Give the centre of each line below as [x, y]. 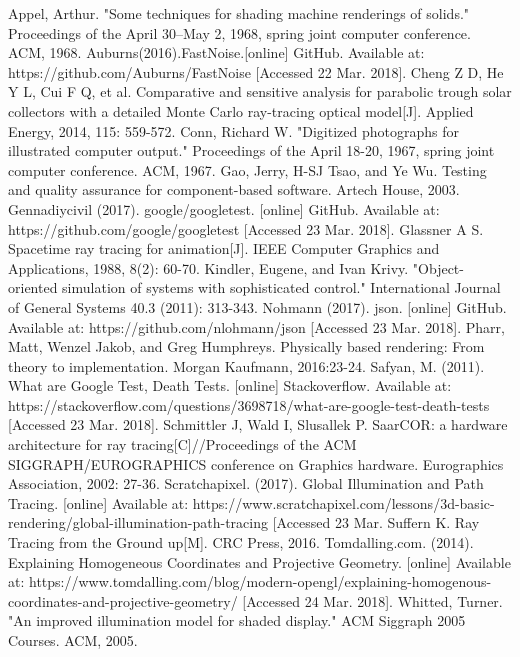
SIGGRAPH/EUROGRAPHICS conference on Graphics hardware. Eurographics [256, 463]
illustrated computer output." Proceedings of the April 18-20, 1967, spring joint [251, 150]
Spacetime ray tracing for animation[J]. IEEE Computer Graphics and [224, 248]
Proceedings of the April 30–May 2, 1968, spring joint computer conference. [239, 32]
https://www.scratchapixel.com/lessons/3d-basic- [343, 502]
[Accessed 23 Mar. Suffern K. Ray [376, 522]
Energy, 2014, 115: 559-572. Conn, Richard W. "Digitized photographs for [233, 130]
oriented [33, 287]
